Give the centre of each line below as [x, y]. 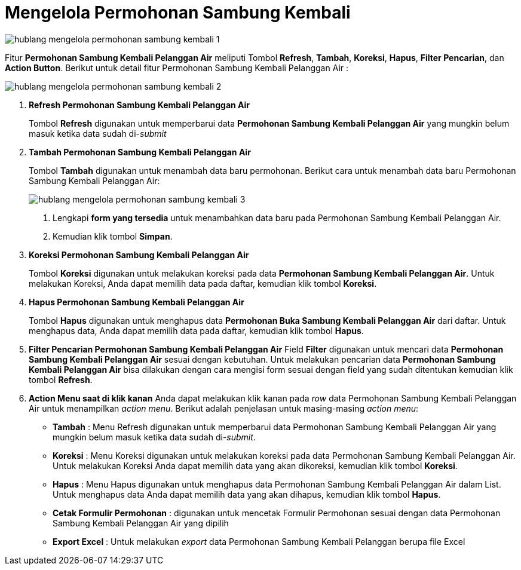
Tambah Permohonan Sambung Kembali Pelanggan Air [140, 152]
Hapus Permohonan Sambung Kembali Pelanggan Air [137, 302]
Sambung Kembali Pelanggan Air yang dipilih [141, 523]
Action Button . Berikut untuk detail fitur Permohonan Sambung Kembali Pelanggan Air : [177, 68]
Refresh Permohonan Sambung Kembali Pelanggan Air [140, 105]
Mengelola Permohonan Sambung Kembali [178, 13]
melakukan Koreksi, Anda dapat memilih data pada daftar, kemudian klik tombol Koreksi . [203, 283]
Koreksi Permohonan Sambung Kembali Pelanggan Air [139, 255]
